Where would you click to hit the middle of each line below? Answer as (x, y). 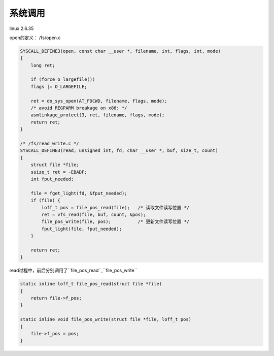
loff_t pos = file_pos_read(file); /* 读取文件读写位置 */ (115, 207)
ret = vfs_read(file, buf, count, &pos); (94, 214)
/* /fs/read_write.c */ (50, 143)
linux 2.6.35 (22, 28)
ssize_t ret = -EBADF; (59, 172)
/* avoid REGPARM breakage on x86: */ (79, 108)
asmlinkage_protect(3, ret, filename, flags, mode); (98, 115)
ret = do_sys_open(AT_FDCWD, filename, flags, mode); (99, 101)
